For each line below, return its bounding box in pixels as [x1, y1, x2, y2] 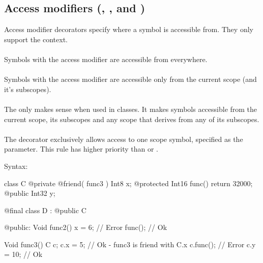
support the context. [4, 34, 68, 44]
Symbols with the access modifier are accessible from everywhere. [4, 53, 208, 64]
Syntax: [4, 160, 28, 171]
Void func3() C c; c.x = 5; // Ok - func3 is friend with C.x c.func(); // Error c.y [4, 239, 256, 249]
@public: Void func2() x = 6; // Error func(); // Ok [4, 222, 167, 232]
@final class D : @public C [4, 204, 86, 215]
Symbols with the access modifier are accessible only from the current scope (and [4, 74, 257, 84]
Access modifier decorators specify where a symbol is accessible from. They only [4, 24, 253, 35]
